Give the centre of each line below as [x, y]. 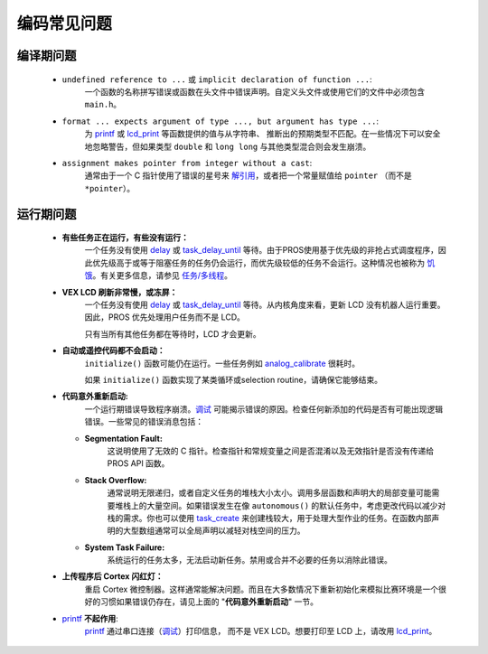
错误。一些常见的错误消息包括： [144, 422]
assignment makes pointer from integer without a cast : [187, 163]
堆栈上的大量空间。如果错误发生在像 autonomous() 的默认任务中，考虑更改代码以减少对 [280, 505]
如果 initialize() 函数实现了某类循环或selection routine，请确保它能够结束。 [234, 380]
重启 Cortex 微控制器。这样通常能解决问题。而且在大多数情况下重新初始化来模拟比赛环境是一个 [261, 589]
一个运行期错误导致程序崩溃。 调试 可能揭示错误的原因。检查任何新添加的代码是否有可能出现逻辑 [263, 409]
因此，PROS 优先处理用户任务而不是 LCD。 [165, 317]
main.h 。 [103, 105]
